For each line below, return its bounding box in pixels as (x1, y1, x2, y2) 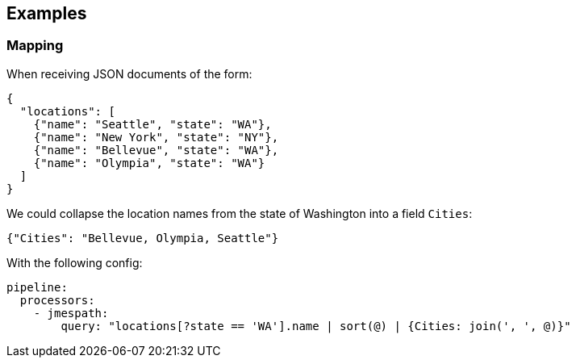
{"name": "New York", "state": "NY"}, (33, 130, 279, 144)
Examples (6, 3, 87, 23)
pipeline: (6, 280, 68, 294)
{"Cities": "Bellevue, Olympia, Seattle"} (6, 231, 279, 245)
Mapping (6, 37, 64, 54)
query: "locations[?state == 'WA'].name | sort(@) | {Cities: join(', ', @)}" (61, 319, 571, 333)
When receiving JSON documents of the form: (6, 66, 253, 81)
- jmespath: (33, 306, 109, 320)
